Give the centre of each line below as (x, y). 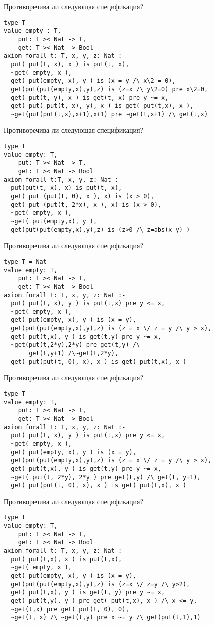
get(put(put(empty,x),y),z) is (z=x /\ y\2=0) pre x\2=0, (109, 89)
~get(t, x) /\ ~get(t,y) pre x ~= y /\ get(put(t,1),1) (106, 618)
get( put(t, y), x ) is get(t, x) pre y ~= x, (90, 98)
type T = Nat (25, 262)
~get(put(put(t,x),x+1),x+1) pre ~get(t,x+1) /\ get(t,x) (109, 114)
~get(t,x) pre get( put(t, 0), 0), (70, 609)
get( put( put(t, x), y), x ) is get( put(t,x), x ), (102, 106)
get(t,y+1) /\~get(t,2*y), (74, 354)
